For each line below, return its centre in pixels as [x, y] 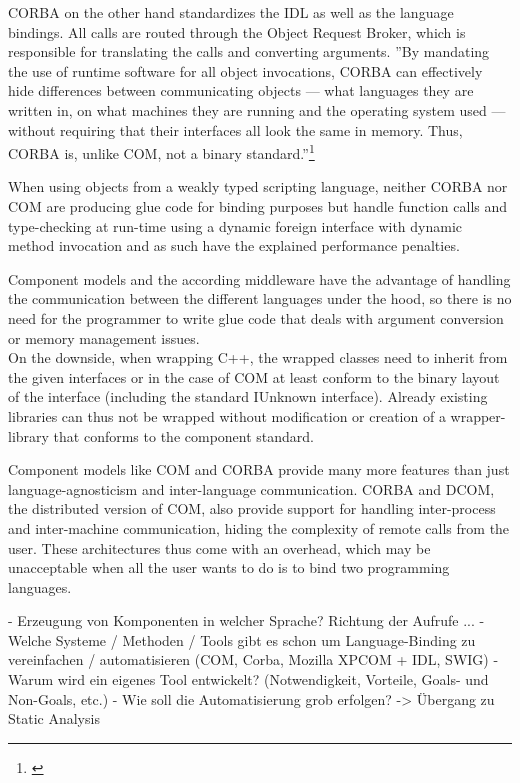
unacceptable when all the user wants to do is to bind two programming [229, 567]
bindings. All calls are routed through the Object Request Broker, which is [237, 31]
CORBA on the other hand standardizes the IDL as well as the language [231, 12]
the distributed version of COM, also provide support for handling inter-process [252, 508]
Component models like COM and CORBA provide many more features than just [259, 469]
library [28, 435]
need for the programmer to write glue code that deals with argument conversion [256, 317]
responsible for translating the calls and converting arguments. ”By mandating [249, 51]
